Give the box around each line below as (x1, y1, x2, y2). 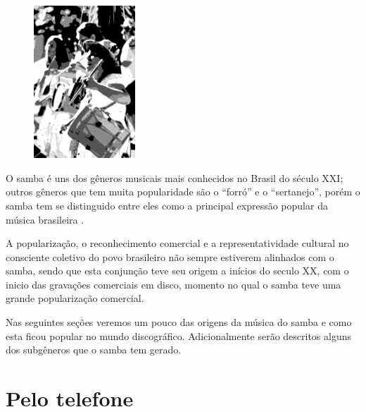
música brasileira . (6, 212, 84, 226)
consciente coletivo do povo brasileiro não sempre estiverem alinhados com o (6, 249, 334, 264)
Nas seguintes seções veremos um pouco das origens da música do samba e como (6, 315, 352, 329)
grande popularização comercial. (6, 291, 144, 305)
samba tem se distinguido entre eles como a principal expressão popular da (6, 198, 328, 212)
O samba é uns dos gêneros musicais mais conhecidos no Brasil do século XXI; (6, 170, 343, 185)
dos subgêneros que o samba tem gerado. (6, 342, 182, 357)
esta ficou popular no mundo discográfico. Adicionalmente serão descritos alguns (6, 328, 352, 343)
